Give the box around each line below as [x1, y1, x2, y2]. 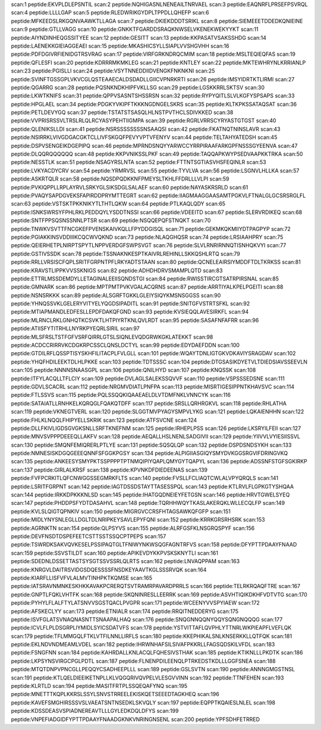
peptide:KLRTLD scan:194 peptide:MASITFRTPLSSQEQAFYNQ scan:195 [11, 682, 188, 690]
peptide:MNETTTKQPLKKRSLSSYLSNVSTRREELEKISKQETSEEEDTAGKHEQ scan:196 [11, 691, 219, 698]
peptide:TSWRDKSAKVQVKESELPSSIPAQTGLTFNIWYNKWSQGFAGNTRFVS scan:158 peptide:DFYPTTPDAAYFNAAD [11, 541, 297, 548]
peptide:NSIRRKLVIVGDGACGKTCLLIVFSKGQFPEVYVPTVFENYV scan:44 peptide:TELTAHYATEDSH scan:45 [11, 134, 278, 141]
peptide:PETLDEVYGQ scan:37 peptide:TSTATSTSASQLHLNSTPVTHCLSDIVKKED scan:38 [11, 109, 234, 116]
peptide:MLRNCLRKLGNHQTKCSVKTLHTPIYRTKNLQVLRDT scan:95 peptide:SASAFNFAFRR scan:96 [11, 317, 259, 324]
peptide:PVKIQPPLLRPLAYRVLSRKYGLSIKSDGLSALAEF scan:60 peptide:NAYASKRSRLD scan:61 [11, 184, 248, 191]
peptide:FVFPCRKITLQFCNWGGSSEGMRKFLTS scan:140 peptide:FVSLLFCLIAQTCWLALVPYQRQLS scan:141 [11, 475, 279, 482]
